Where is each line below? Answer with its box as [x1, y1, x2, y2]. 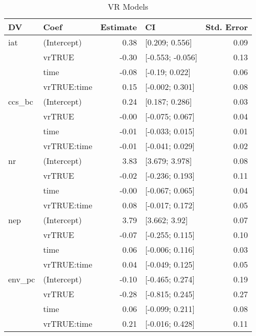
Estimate [100, 21, 137, 33]
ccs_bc [8, 95, 33, 107]
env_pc [8, 273, 35, 285]
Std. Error [205, 21, 248, 33]
